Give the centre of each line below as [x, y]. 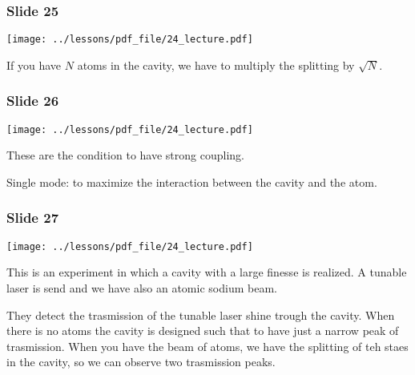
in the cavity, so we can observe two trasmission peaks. [141, 362]
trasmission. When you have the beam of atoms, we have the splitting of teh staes [207, 346]
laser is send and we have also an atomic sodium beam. [142, 288]
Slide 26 [33, 101]
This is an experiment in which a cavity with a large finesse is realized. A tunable [207, 272]
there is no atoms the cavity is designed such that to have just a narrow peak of [203, 331]
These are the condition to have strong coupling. [125, 155]
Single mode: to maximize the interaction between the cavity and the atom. [192, 181]
